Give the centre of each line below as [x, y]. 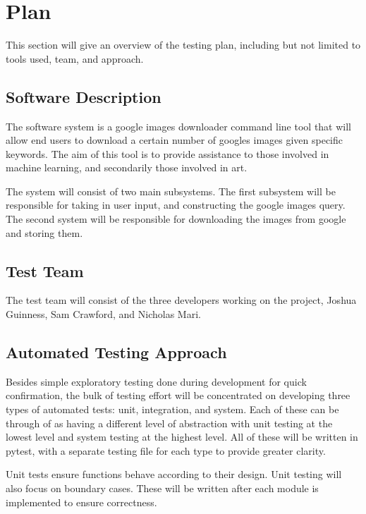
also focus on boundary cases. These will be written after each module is [162, 488]
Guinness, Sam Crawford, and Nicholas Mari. [103, 314]
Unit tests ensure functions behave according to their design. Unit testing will [174, 474]
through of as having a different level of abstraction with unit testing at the [169, 423]
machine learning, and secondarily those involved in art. [127, 167]
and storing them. [44, 232]
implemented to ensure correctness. [81, 502]
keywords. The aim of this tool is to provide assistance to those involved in [167, 153]
